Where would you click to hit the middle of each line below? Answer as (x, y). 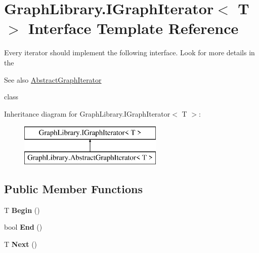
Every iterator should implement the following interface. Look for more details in (129, 52)
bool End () (23, 227)
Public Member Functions (73, 188)
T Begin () (22, 210)
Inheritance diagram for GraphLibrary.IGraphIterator (87, 113)
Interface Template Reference (134, 28)
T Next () (21, 244)
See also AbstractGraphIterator (53, 79)
